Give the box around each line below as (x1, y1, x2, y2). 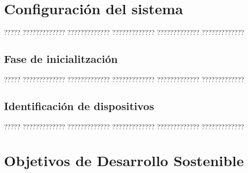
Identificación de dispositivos (4, 98, 154, 113)
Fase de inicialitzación (4, 51, 118, 66)
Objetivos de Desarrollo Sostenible (4, 150, 244, 170)
